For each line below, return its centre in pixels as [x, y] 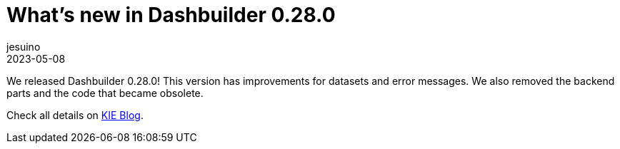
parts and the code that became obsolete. [105, 93]
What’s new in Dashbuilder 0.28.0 [171, 15]
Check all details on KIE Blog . [75, 115]
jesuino [24, 46]
